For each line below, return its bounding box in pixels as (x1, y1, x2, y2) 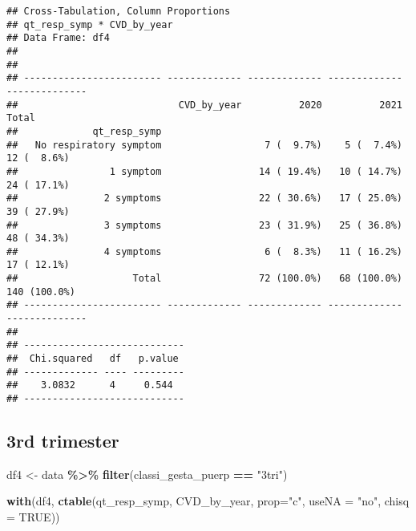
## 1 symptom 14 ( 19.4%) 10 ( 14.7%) (6, 165, 402, 177)
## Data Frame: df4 (6, 32, 110, 44)
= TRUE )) (6, 509, 60, 525)
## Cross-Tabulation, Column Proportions (6, 6, 231, 17)
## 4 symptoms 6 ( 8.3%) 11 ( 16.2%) (6, 245, 402, 257)
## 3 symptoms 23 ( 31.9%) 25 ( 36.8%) (6, 219, 402, 231)
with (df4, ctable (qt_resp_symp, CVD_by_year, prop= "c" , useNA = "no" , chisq (6, 492, 410, 509)
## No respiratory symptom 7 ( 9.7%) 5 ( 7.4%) (6, 139, 402, 151)
